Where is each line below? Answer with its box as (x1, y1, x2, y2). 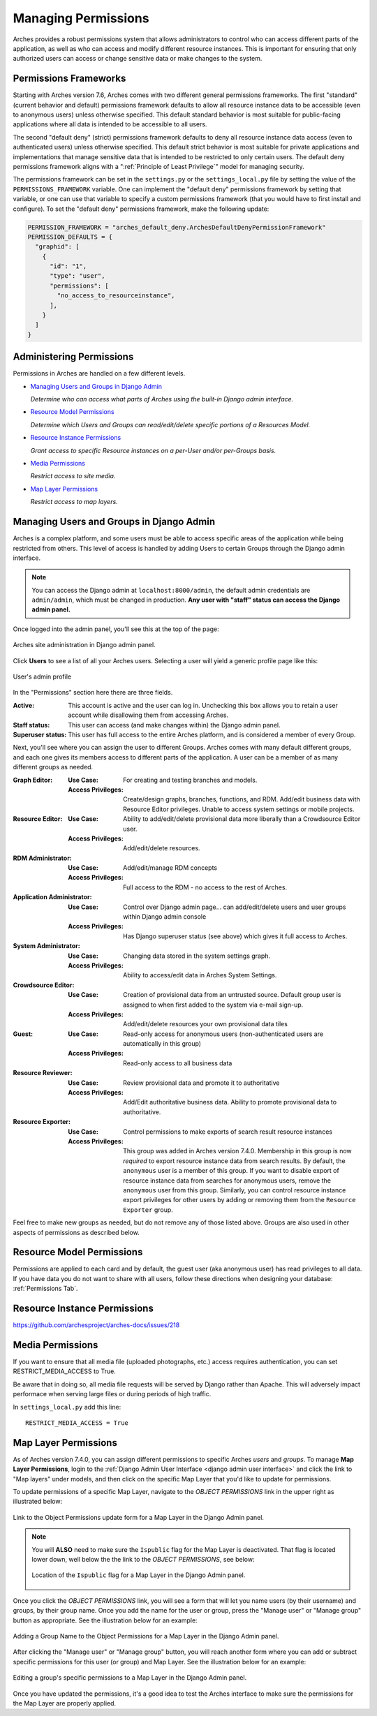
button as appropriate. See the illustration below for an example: (13, 1616, 198, 1625)
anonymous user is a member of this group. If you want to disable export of (123, 1167, 340, 1175)
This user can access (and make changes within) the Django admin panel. (68, 720, 281, 729)
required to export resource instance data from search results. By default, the (123, 1156, 346, 1165)
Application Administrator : (13, 893, 92, 901)
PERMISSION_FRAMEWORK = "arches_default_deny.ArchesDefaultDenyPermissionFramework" (27, 223, 326, 231)
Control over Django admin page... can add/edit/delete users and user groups (123, 903, 346, 911)
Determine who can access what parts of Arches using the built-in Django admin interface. (30, 395, 294, 404)
